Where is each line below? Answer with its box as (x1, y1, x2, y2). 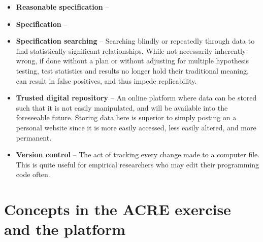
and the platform (4, 219, 126, 239)
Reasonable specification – (16, 2, 109, 12)
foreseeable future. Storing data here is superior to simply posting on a (16, 112, 237, 123)
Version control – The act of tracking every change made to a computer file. (16, 149, 260, 160)
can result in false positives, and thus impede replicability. (16, 75, 197, 86)
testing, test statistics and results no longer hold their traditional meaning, (16, 65, 249, 76)
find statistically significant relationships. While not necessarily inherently (16, 45, 246, 56)
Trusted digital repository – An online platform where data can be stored (16, 92, 257, 103)
